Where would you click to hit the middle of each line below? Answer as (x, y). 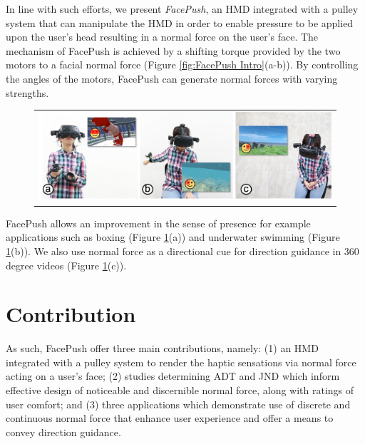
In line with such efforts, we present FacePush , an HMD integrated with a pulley (182, 9)
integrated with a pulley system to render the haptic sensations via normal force (181, 362)
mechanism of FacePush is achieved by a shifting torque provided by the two (173, 50)
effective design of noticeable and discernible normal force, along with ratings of (180, 390)
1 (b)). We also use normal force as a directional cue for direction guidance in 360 (182, 251)
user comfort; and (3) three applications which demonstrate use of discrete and (178, 404)
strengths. (27, 92)
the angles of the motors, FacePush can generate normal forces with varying (172, 78)
